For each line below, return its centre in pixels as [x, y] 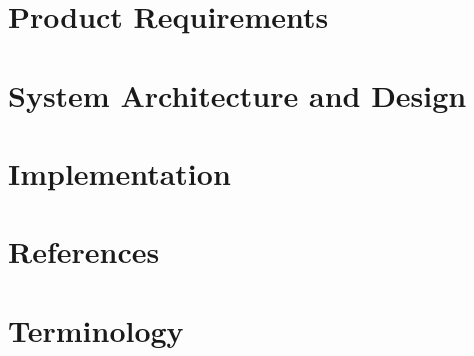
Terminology [96, 329]
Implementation [119, 172]
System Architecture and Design [237, 94]
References [84, 251]
